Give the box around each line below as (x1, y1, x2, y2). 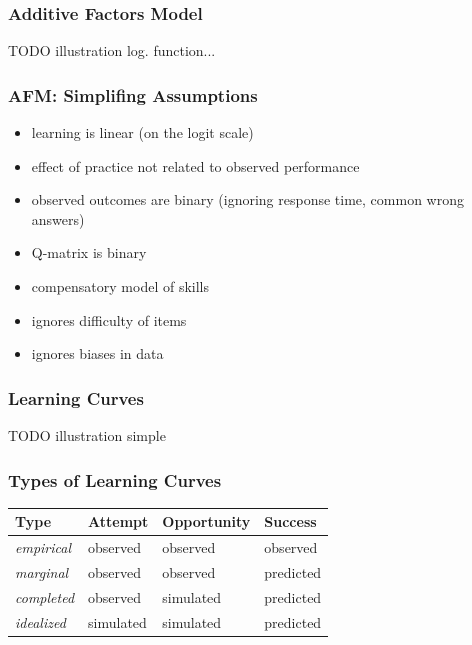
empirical (15, 537, 72, 558)
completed (15, 586, 75, 607)
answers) (31, 208, 85, 229)
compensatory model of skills (31, 276, 210, 296)
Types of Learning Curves (8, 467, 222, 492)
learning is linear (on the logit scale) (31, 122, 254, 143)
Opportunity (162, 511, 251, 532)
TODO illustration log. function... (8, 40, 216, 61)
